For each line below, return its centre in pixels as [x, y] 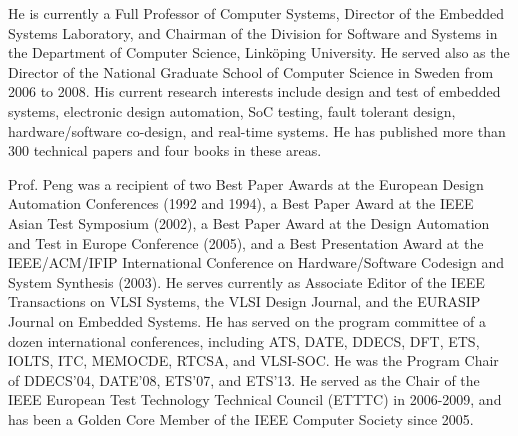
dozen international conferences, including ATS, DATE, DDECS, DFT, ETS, [244, 340]
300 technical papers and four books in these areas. [165, 150]
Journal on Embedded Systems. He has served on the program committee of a [247, 320]
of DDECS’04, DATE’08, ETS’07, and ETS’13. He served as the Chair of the [244, 379]
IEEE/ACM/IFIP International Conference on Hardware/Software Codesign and [256, 262]
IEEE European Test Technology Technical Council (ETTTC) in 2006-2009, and [255, 399]
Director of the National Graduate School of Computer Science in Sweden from [251, 71]
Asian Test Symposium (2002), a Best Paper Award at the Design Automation [249, 222]
